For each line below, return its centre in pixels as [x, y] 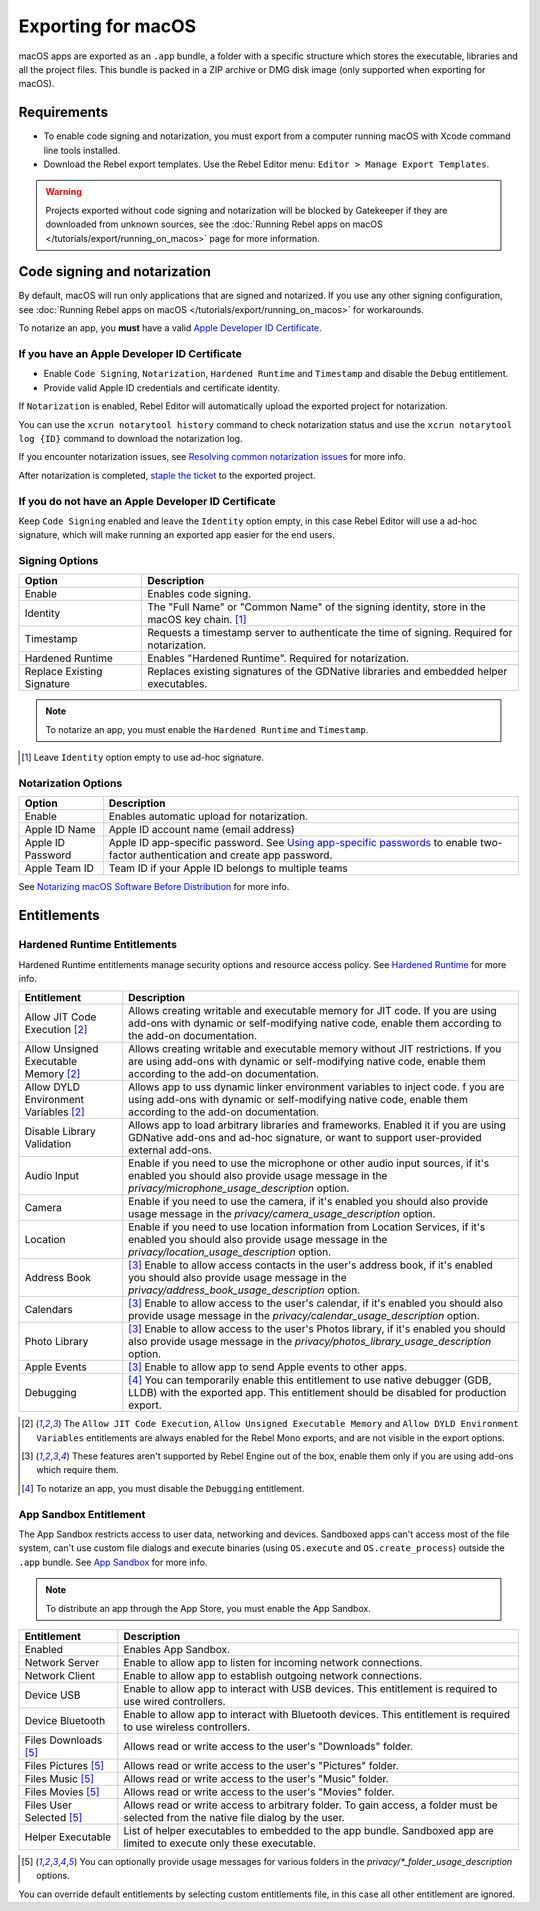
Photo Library [56, 1342]
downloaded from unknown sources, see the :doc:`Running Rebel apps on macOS [214, 224]
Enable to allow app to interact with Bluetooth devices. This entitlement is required [316, 1714]
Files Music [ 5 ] [59, 1778]
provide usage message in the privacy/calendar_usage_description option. [304, 1316]
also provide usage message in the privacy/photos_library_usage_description [310, 1342]
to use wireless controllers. [187, 1727]
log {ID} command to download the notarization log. [130, 438]
